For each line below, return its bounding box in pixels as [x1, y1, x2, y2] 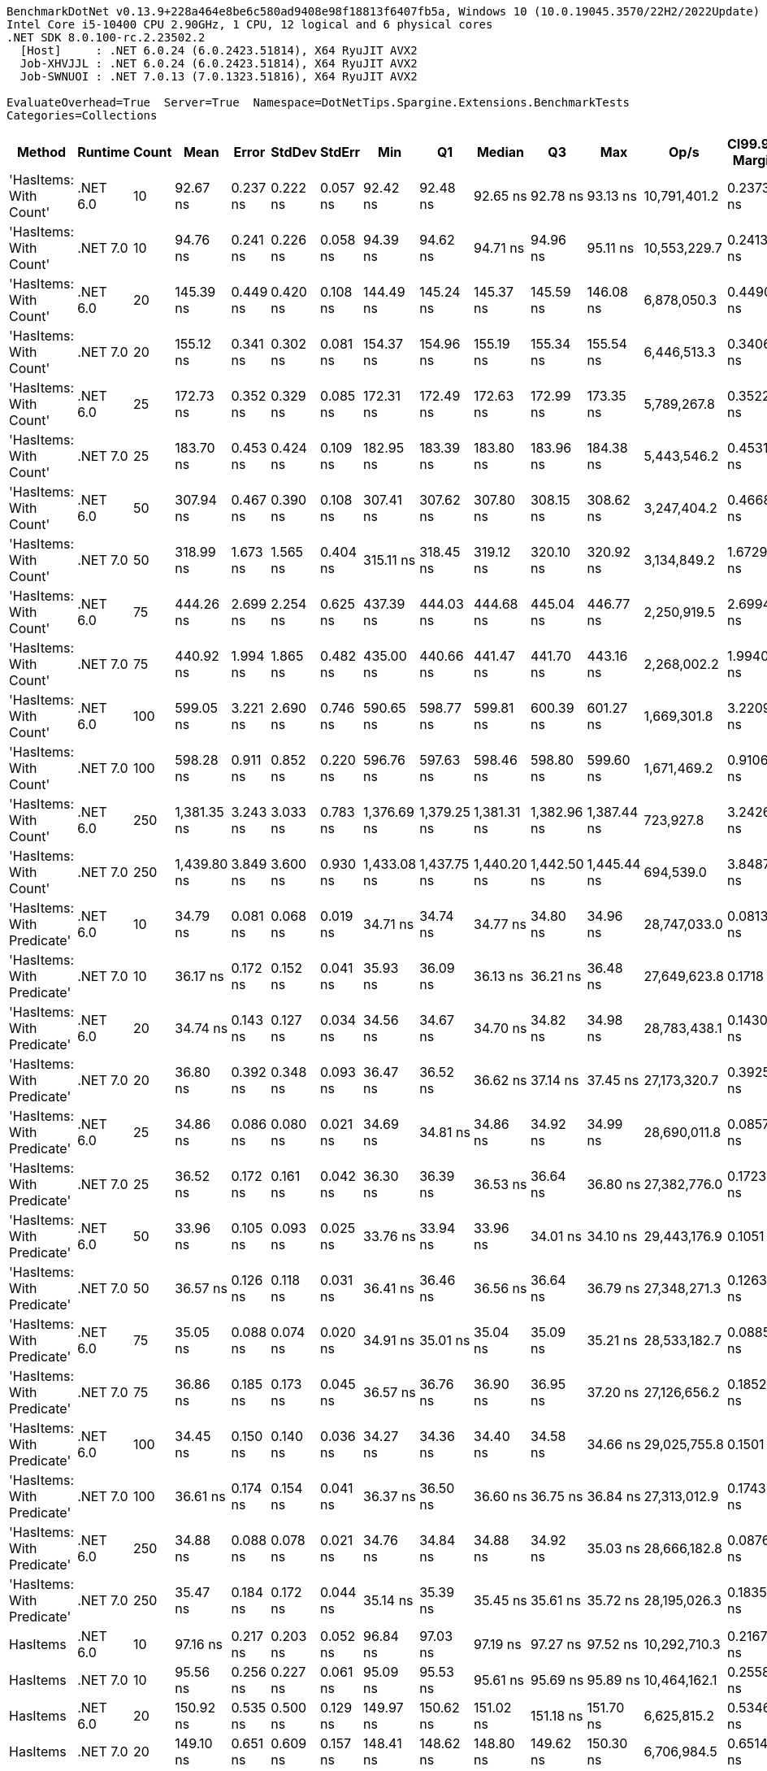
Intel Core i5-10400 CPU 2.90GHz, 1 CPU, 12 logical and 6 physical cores [6, 18, 493, 31]
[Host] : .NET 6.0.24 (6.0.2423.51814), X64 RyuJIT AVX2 [19, 44, 418, 57]
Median [476, 144, 525, 160]
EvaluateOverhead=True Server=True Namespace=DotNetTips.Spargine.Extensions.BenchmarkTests [6, 96, 630, 109]
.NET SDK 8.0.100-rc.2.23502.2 [6, 31, 206, 44]
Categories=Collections [6, 109, 158, 122]
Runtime [77, 144, 130, 160]
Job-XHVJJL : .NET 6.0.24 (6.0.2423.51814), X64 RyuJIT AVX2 [19, 57, 418, 70]
